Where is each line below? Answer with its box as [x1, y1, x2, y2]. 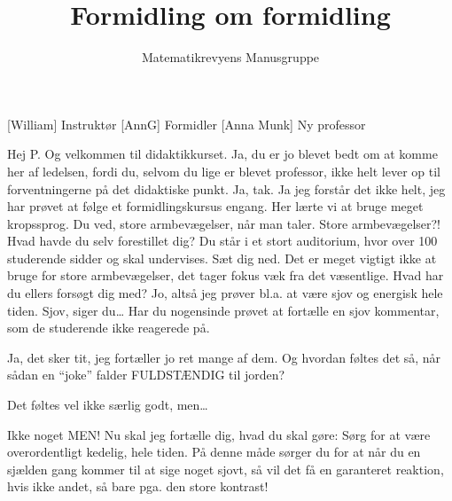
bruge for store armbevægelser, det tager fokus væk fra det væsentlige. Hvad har [7, 266, 444, 285]
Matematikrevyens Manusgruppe [141, 48, 320, 67]
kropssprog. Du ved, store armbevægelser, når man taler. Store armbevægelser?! [7, 214, 441, 232]
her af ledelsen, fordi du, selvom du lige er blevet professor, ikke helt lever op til [7, 161, 440, 180]
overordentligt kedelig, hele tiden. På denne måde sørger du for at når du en [7, 442, 421, 461]
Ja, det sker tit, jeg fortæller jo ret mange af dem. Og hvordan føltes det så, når [7, 348, 441, 366]
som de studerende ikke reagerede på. [7, 318, 210, 337]
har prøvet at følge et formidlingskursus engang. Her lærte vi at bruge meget [7, 197, 424, 215]
